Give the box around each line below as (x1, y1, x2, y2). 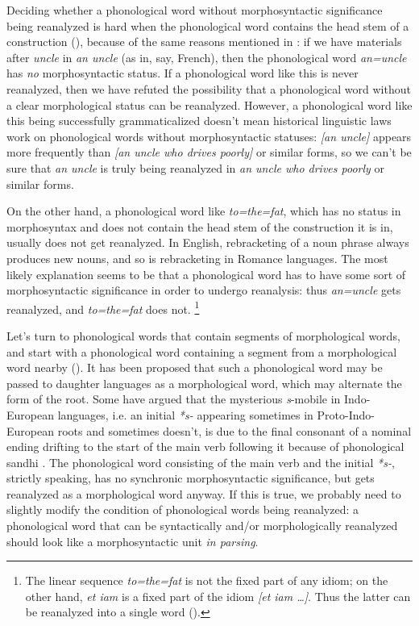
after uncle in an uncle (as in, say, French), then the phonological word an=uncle (6, 48, 407, 65)
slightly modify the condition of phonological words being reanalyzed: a (6, 501, 359, 518)
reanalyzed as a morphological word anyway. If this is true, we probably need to (6, 485, 401, 502)
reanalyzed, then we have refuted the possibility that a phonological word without (6, 80, 411, 97)
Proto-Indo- (317, 406, 375, 423)
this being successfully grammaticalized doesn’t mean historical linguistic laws (6, 112, 392, 129)
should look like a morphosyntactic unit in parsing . (6, 532, 259, 549)
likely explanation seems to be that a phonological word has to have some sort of (6, 265, 406, 282)
